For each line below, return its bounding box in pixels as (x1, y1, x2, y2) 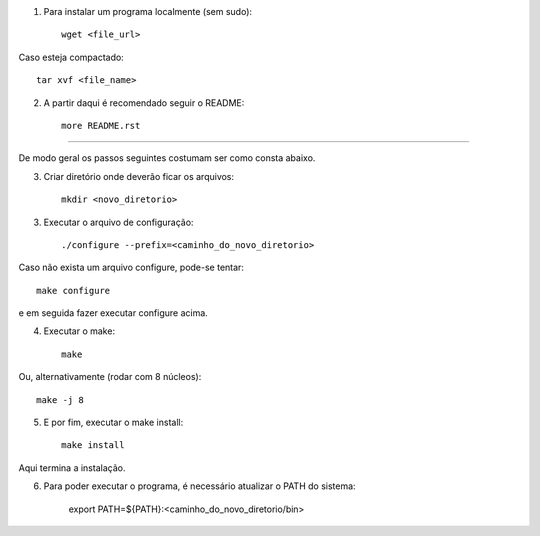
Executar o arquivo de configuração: (43, 216, 194, 228)
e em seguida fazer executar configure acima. (18, 307, 209, 319)
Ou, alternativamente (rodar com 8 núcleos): (18, 371, 202, 383)
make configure (36, 285, 111, 296)
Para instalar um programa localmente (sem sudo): (43, 6, 253, 17)
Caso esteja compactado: (18, 51, 124, 63)
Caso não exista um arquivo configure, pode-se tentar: (18, 261, 245, 274)
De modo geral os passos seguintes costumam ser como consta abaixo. (18, 152, 316, 164)
